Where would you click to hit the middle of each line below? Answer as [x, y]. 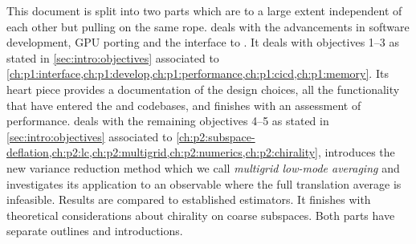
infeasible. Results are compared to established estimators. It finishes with [189, 199]
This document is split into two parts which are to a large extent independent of [204, 10]
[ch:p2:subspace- [216, 136]
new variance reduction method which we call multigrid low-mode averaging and [203, 167]
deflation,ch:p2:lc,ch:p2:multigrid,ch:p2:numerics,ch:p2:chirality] [163, 152]
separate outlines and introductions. [95, 231]
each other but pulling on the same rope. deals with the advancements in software [208, 26]
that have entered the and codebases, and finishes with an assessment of [184, 105]
